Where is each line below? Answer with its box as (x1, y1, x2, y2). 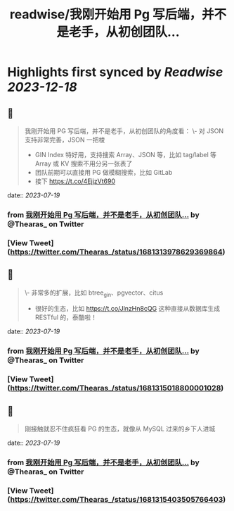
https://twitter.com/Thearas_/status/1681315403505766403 (10, 494, 223, 504)
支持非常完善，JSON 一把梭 (24, 135, 105, 144)
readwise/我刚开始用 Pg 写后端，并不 (9, 6, 227, 23)
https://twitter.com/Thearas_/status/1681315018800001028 (10, 383, 221, 393)
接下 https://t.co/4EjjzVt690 (34, 177, 116, 185)
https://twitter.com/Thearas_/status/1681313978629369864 (10, 247, 223, 257)
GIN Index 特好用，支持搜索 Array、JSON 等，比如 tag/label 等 (34, 151, 216, 159)
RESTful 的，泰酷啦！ (34, 313, 97, 321)
